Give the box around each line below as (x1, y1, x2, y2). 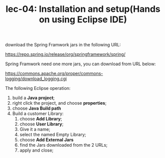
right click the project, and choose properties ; (12, 100, 107, 106)
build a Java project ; (12, 95, 55, 101)
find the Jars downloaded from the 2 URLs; (19, 142, 108, 148)
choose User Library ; (19, 121, 64, 127)
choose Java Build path (12, 105, 61, 112)
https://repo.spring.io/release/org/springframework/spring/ (5, 51, 126, 57)
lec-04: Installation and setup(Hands (5, 3, 161, 15)
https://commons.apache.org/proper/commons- (5, 71, 103, 77)
